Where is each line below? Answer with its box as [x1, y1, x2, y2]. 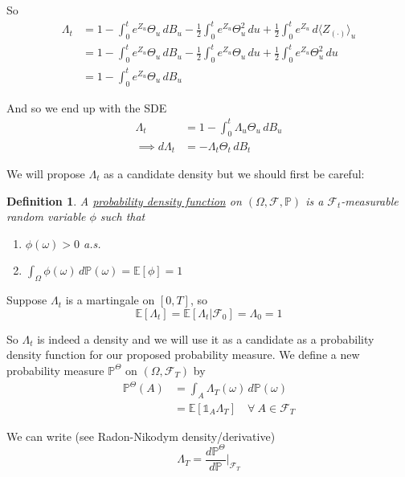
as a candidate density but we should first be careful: [104, 165, 365, 181]
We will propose [6, 165, 85, 181]
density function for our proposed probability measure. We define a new [6, 346, 360, 363]
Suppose [6, 291, 47, 308]
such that [100, 208, 145, 225]
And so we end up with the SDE [6, 99, 167, 116]
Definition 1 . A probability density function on [6, 192, 242, 209]
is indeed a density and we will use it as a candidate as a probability [37, 330, 374, 347]
